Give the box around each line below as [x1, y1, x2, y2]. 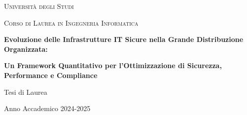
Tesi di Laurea [4, 86, 47, 97]
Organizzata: [4, 43, 48, 54]
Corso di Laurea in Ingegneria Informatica [4, 17, 139, 28]
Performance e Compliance [4, 70, 98, 80]
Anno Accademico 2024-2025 [4, 103, 91, 114]
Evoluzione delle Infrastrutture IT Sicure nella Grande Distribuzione [4, 34, 244, 44]
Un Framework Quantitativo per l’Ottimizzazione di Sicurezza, [4, 60, 222, 71]
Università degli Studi [4, 1, 74, 11]
